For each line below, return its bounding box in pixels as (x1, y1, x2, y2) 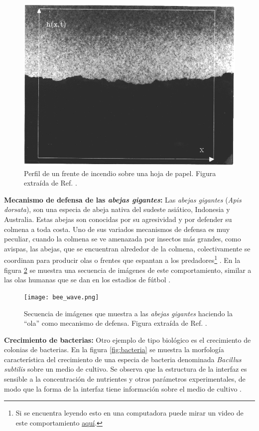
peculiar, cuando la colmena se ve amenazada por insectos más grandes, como (4, 233, 241, 244)
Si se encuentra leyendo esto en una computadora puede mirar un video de (15, 408, 244, 418)
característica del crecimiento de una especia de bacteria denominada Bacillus (4, 354, 242, 364)
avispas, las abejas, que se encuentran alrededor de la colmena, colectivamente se (4, 243, 251, 253)
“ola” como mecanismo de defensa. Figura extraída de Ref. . (24, 318, 207, 328)
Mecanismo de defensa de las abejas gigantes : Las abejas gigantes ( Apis (4, 194, 242, 205)
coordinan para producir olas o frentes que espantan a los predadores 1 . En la (4, 253, 241, 265)
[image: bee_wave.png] (24, 293, 99, 301)
